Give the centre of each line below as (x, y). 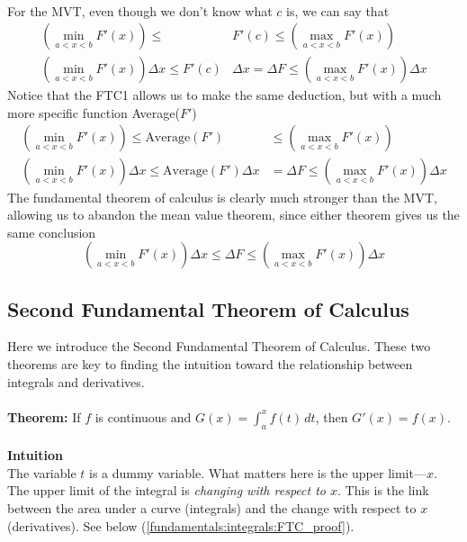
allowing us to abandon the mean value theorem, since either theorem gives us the (233, 215)
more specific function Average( (94, 112)
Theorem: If (44, 416)
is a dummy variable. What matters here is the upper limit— (258, 472)
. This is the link (383, 490)
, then (332, 416)
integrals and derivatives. (76, 381)
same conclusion (52, 232)
